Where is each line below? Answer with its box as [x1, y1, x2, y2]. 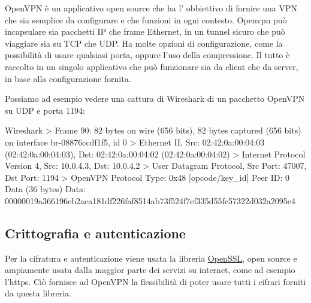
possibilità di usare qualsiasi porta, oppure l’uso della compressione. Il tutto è [5, 49, 290, 61]
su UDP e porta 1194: [5, 104, 85, 116]
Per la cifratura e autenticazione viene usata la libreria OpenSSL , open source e [5, 252, 297, 264]
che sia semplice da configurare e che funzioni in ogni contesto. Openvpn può [5, 13, 287, 26]
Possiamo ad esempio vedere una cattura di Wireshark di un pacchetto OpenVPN [5, 92, 305, 105]
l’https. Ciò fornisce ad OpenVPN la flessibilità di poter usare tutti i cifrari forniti [5, 275, 306, 287]
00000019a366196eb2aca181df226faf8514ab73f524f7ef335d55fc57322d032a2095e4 [5, 194, 295, 207]
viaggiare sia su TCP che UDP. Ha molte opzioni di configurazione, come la [5, 37, 283, 49]
